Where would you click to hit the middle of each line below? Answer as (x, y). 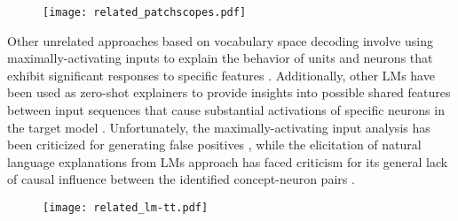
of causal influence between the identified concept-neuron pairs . (181, 179)
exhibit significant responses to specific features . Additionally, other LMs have (221, 75)
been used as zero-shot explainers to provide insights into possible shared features (229, 92)
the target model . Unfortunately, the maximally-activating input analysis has (219, 127)
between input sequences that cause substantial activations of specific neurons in (226, 110)
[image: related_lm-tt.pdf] (126, 208)
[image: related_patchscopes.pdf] (145, 12)
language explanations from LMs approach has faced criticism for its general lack (228, 161)
